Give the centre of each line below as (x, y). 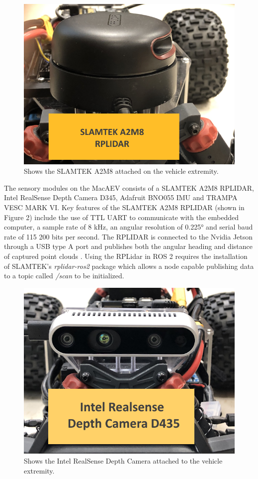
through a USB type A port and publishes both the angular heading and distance (128, 246)
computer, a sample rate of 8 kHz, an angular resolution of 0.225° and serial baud (129, 227)
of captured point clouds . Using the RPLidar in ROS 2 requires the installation (126, 256)
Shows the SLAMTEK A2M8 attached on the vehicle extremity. (121, 171)
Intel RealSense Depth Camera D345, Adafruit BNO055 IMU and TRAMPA (121, 197)
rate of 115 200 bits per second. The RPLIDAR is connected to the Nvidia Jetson (129, 236)
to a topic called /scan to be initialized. (64, 276)
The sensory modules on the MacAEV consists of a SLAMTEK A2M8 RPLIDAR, (129, 187)
